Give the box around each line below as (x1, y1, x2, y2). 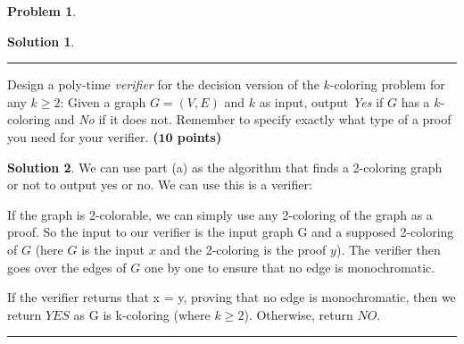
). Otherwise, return (244, 305, 353, 323)
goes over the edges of (7, 257, 127, 276)
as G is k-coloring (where (73, 305, 211, 323)
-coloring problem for (329, 75, 445, 94)
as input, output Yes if (259, 92, 384, 111)
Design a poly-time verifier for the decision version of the (7, 75, 319, 94)
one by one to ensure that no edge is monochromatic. (144, 257, 435, 276)
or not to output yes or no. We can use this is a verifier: (7, 175, 312, 194)
